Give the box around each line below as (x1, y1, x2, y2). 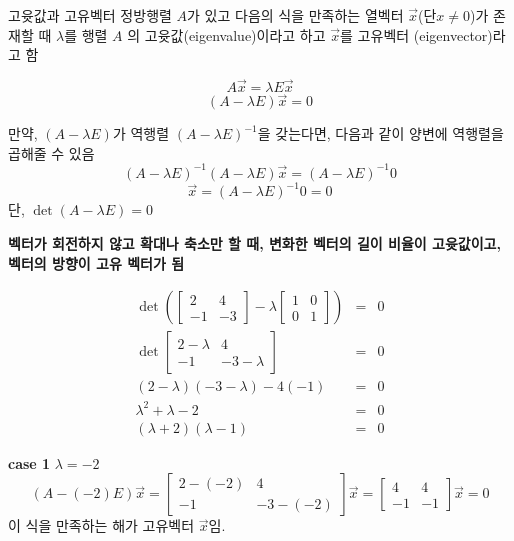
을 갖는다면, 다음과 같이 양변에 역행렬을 (257, 123, 504, 144)
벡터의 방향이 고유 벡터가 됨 (8, 252, 185, 273)
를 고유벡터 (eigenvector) (340, 24, 493, 45)
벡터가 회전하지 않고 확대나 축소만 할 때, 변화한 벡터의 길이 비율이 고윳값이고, (8, 233, 501, 253)
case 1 (8, 452, 51, 473)
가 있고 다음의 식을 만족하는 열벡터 (187, 5, 404, 25)
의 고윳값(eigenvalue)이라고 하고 (127, 24, 326, 45)
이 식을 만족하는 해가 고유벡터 (8, 515, 195, 536)
